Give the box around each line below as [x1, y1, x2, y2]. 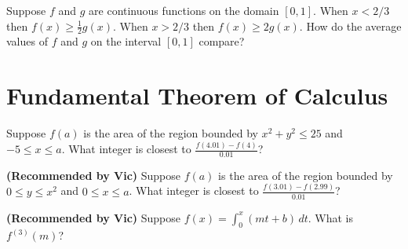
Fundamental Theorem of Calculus [6, 79, 388, 112]
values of [6, 33, 48, 49]
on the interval [90, 33, 162, 49]
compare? [199, 33, 245, 49]
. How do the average [299, 17, 402, 34]
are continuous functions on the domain [89, 2, 279, 18]
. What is [308, 209, 353, 225]
